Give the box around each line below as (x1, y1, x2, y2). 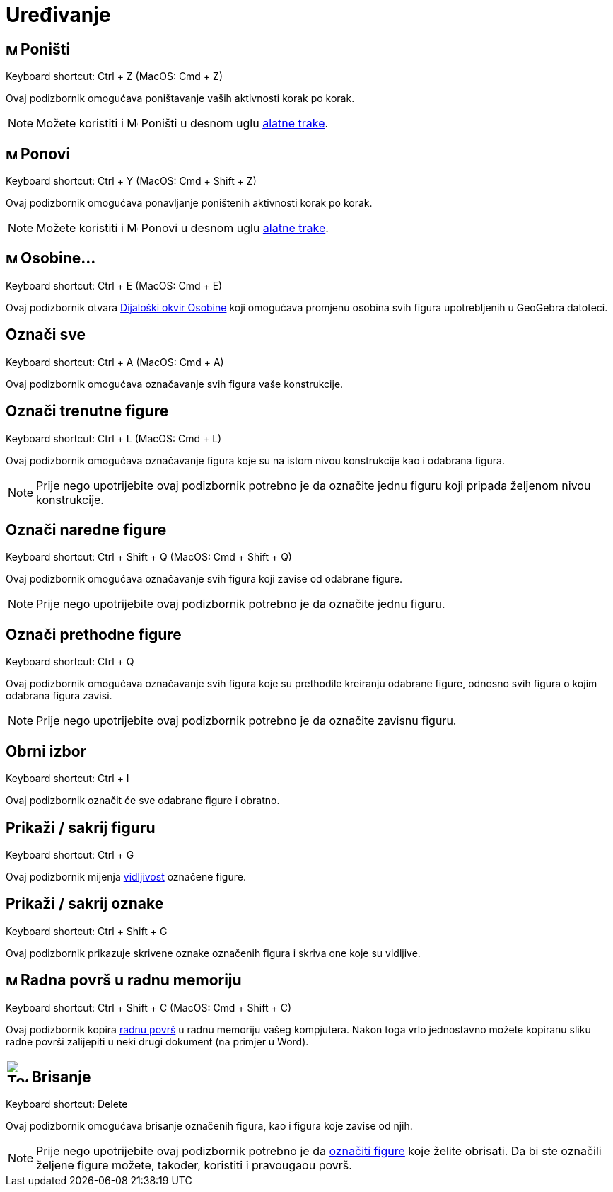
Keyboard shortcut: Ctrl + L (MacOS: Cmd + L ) (6, 432, 222, 445)
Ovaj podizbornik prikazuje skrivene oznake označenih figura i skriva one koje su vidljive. (6, 946, 421, 959)
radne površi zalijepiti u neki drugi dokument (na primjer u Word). (6, 1035, 309, 1048)
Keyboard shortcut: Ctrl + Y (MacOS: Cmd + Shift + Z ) (6, 175, 257, 188)
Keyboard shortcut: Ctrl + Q (6, 655, 134, 668)
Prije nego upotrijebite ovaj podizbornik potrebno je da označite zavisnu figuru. (36, 714, 457, 728)
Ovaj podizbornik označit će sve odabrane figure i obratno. (6, 794, 280, 807)
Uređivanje (6, 3, 111, 27)
